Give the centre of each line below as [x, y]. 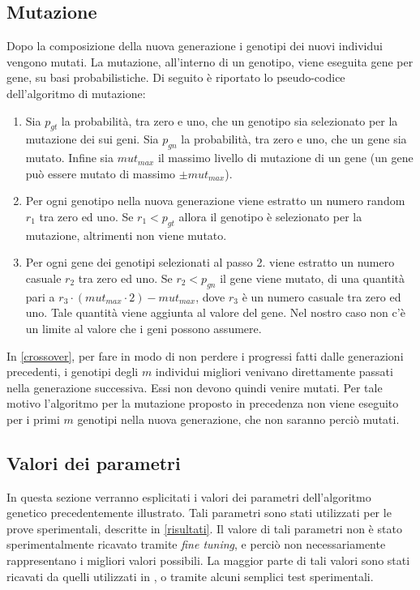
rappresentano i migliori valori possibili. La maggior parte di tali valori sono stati [208, 560]
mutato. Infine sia [69, 158]
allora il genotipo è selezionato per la [270, 216]
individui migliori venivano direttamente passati [274, 372]
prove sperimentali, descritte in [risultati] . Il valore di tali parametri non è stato [204, 528]
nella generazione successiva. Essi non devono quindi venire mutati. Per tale [195, 387]
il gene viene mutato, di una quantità [313, 278]
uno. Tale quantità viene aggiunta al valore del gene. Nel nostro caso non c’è [215, 312]
